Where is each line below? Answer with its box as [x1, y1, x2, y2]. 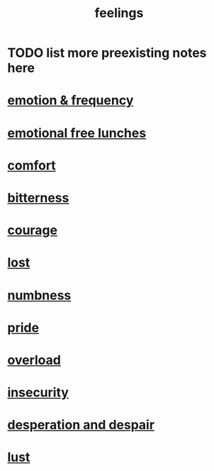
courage [7, 222, 58, 238]
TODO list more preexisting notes [7, 45, 207, 61]
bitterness [7, 189, 69, 206]
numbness [7, 287, 72, 303]
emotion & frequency [7, 92, 134, 109]
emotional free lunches [7, 125, 147, 141]
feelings [94, 5, 144, 21]
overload [7, 352, 62, 368]
